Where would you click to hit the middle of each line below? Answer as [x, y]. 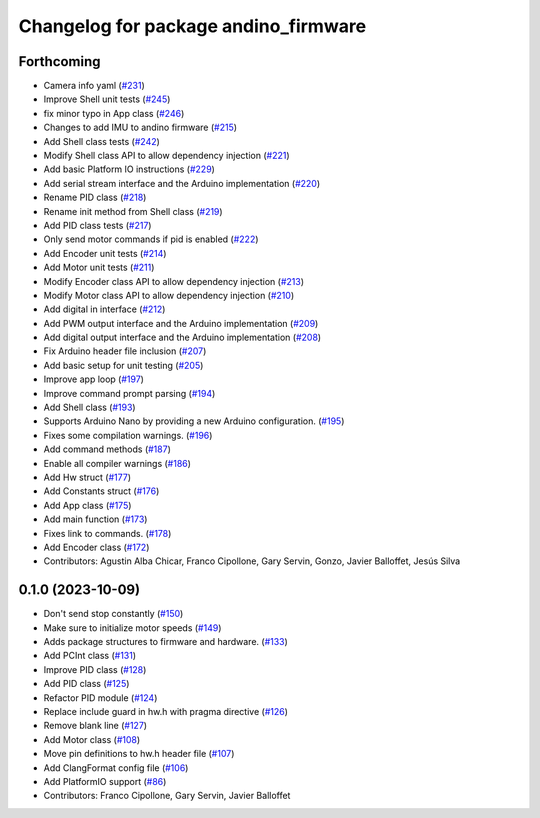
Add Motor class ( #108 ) [92, 739]
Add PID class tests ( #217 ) [97, 225]
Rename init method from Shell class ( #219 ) [133, 211]
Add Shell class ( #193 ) [89, 407]
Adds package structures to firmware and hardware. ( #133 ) [166, 642]
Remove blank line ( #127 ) [95, 726]
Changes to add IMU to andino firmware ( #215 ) [140, 127]
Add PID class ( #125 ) [86, 684]
